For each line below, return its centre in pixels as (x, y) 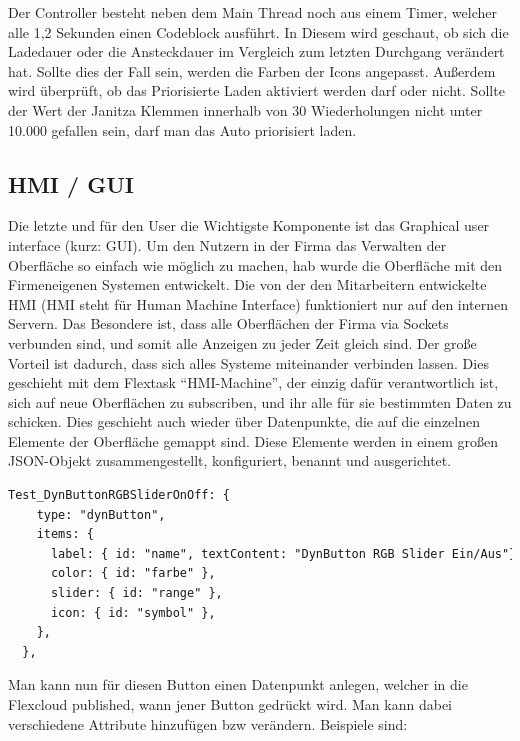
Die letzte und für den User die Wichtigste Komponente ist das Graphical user (249, 225)
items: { (65, 534)
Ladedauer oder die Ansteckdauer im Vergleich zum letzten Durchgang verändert (256, 51)
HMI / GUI (71, 183)
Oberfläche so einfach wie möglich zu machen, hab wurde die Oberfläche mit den (255, 264)
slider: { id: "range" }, (136, 593)
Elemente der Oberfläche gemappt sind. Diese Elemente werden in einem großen (253, 440)
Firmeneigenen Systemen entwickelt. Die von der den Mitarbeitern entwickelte (247, 284)
